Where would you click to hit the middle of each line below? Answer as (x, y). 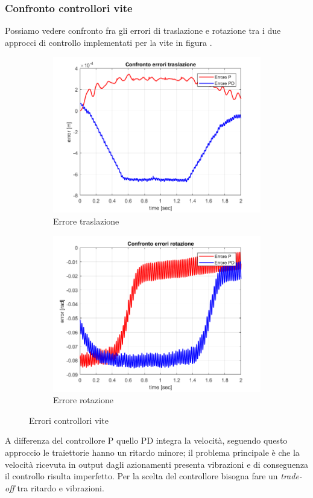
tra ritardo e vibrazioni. (61, 487)
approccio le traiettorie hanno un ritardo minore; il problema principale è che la (152, 452)
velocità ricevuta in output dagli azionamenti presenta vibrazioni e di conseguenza (157, 464)
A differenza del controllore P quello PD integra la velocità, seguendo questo (146, 440)
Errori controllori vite (69, 420)
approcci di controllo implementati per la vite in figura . (109, 42)
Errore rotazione (83, 400)
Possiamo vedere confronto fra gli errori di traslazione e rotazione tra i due (143, 30)
